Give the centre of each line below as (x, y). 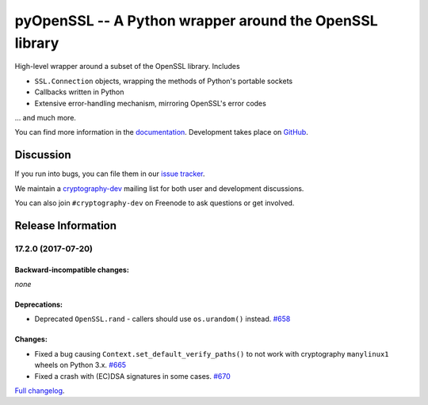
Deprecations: (39, 304)
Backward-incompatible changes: (72, 269)
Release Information (66, 225)
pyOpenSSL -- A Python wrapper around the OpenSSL (196, 21)
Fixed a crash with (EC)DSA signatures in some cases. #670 (133, 376)
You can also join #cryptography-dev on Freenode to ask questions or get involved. (155, 203)
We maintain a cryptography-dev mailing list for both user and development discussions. (159, 188)
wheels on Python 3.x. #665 (80, 365)
